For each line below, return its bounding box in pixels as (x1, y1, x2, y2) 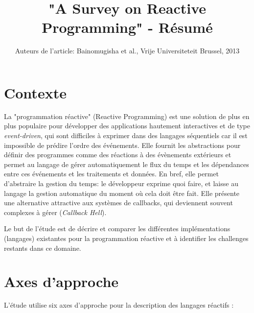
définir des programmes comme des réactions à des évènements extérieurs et (4, 149, 231, 160)
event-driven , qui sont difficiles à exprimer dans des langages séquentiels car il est (4, 130, 248, 141)
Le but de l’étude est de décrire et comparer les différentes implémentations (4, 223, 231, 234)
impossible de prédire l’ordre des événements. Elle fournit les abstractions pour (4, 140, 241, 150)
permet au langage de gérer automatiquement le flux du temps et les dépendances (4, 159, 249, 169)
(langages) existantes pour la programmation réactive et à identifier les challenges (4, 233, 249, 243)
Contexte (4, 82, 67, 102)
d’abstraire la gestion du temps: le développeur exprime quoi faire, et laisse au (4, 178, 238, 188)
